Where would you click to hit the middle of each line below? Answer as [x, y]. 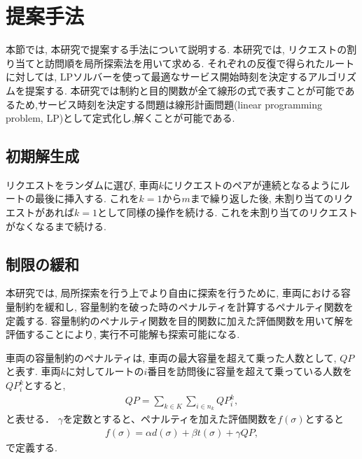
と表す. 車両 [33, 371]
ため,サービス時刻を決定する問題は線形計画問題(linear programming [169, 104]
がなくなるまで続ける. [56, 226]
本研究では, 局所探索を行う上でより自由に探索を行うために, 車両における [173, 293]
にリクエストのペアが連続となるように [252, 184]
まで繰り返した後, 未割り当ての [262, 198]
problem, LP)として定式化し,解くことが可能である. [120, 118]
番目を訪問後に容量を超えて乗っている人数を [250, 371]
